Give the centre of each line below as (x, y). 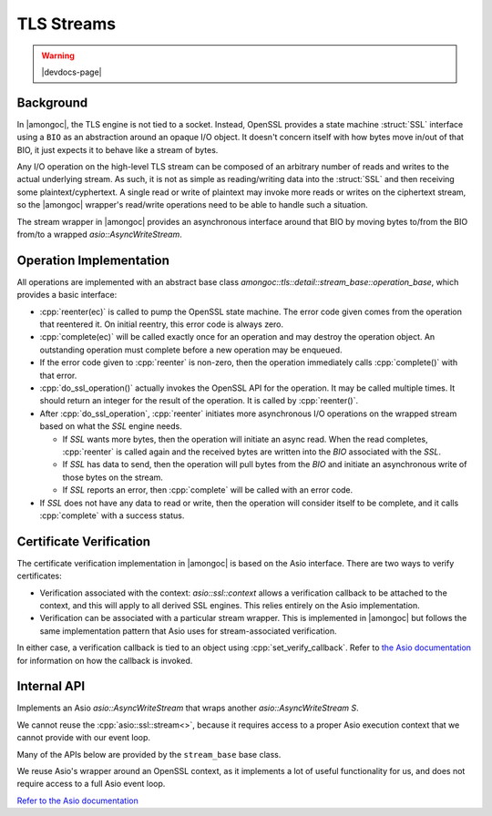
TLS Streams (67, 24)
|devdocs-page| (72, 72)
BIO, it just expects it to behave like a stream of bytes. (118, 149)
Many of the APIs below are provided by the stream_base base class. (149, 754)
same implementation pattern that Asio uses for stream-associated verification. (188, 631)
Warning (58, 56)
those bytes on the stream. (113, 477)
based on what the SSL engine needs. (111, 426)
